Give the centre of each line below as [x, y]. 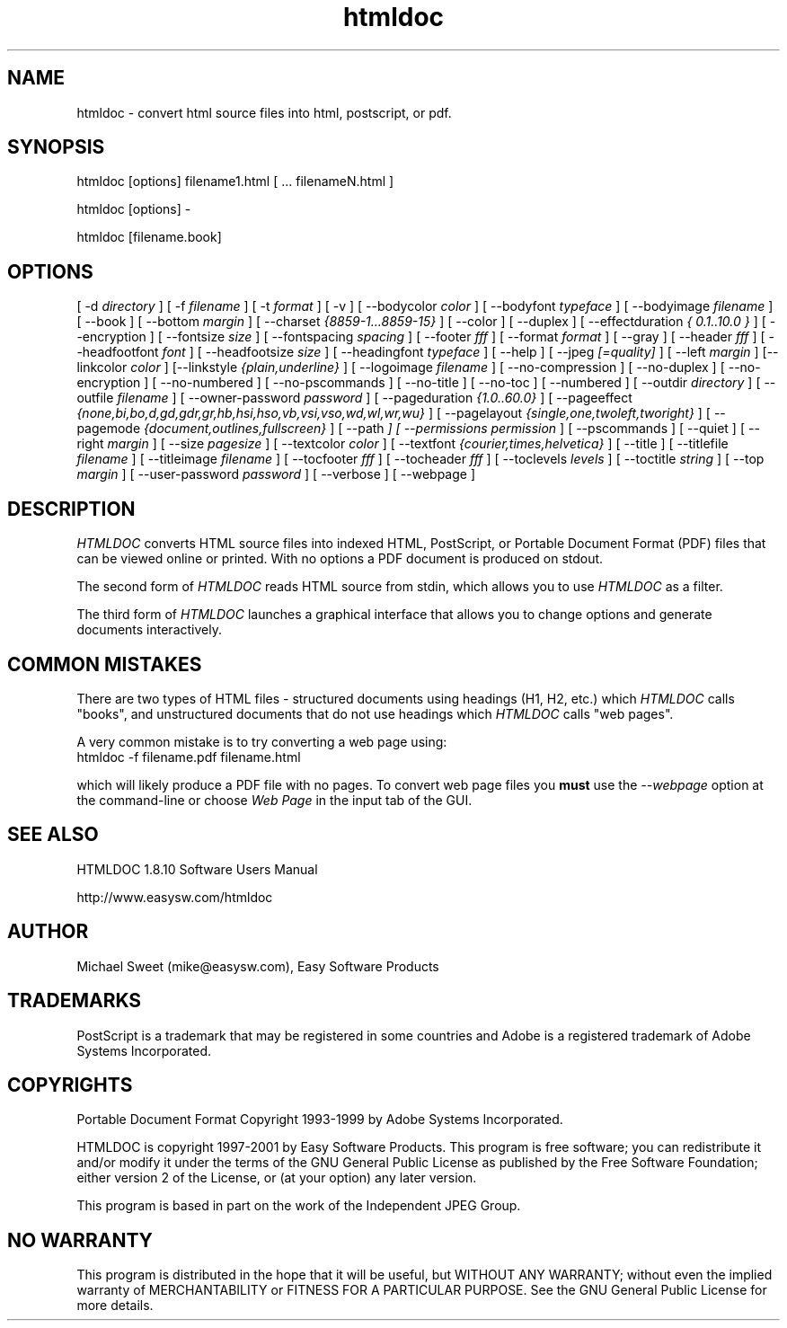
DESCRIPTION [71, 509]
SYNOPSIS [56, 147]
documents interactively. [149, 630]
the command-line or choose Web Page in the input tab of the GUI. [274, 800]
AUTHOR [48, 932]
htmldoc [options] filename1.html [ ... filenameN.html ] [235, 181]
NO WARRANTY [80, 1240]
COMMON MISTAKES [105, 664]
